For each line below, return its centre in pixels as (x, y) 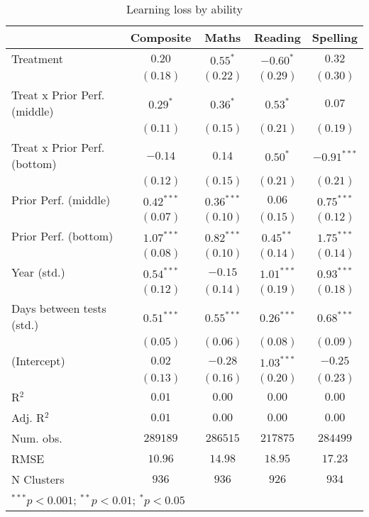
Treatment (37, 59)
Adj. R (28, 417)
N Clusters (38, 479)
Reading (277, 37)
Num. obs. (37, 438)
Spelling (335, 37)
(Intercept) (38, 361)
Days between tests (59, 308)
